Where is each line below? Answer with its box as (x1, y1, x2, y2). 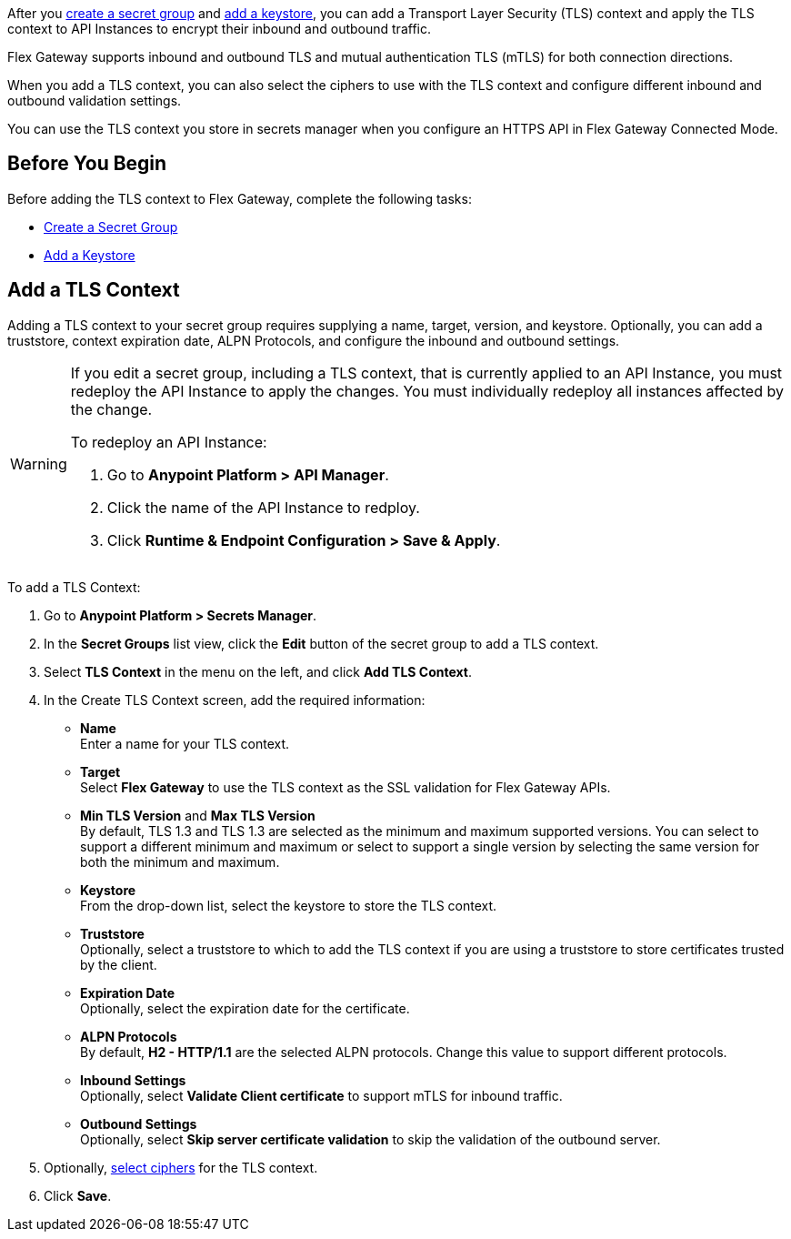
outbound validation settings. (7, 93, 182, 108)
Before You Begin (7, 152, 167, 176)
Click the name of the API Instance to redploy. (106, 498, 420, 517)
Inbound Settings (80, 1072, 186, 1088)
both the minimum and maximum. (80, 853, 280, 870)
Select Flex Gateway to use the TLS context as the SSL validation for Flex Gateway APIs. (80, 779, 611, 795)
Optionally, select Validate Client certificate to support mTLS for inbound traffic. (80, 1087, 563, 1103)
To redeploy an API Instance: (70, 432, 267, 451)
